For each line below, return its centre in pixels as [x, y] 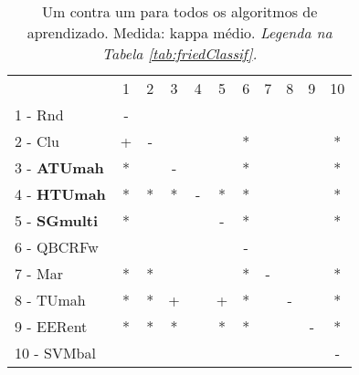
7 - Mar [39, 273]
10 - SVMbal [55, 353]
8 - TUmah [50, 300]
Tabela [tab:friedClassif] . [179, 53]
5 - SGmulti [57, 220]
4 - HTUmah [60, 194]
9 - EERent [51, 326]
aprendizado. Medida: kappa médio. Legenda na [179, 32]
